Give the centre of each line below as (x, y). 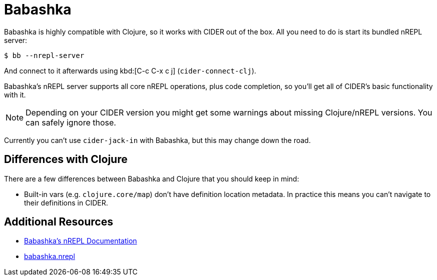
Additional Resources (59, 222)
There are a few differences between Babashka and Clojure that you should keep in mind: (152, 178)
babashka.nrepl (50, 256)
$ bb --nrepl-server (44, 55)
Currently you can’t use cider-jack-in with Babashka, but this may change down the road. (157, 140)
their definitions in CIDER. (66, 202)
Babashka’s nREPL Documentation (81, 241)
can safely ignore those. (71, 122)
